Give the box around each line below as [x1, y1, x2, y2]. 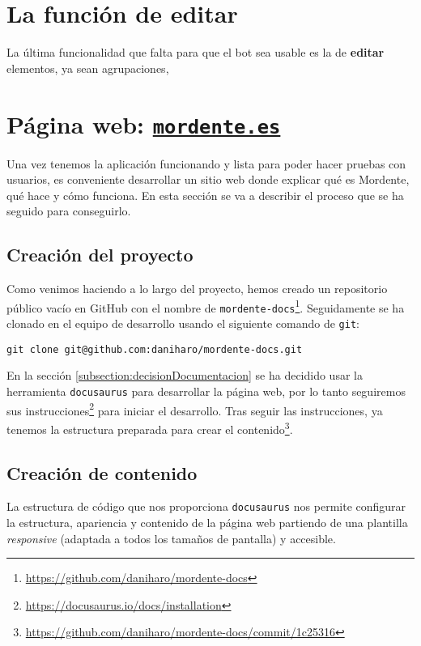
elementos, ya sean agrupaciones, [6, 59, 169, 76]
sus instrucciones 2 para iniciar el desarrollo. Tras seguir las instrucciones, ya [6, 399, 383, 419]
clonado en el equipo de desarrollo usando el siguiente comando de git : [6, 315, 359, 332]
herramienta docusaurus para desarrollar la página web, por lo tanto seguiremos [6, 382, 406, 399]
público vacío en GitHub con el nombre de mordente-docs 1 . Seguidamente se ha [6, 296, 405, 316]
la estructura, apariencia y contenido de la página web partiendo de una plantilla [6, 513, 408, 530]
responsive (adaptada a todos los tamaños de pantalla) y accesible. [6, 529, 336, 546]
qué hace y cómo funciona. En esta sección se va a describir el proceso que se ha [6, 186, 404, 203]
